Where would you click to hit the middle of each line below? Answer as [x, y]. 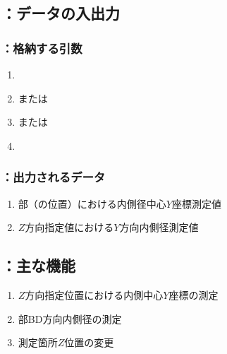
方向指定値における [69, 227]
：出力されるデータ [54, 177]
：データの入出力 [61, 13]
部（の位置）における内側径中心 [92, 203]
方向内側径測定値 [159, 227]
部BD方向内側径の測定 [70, 318]
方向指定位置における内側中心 [94, 294]
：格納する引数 [42, 48]
